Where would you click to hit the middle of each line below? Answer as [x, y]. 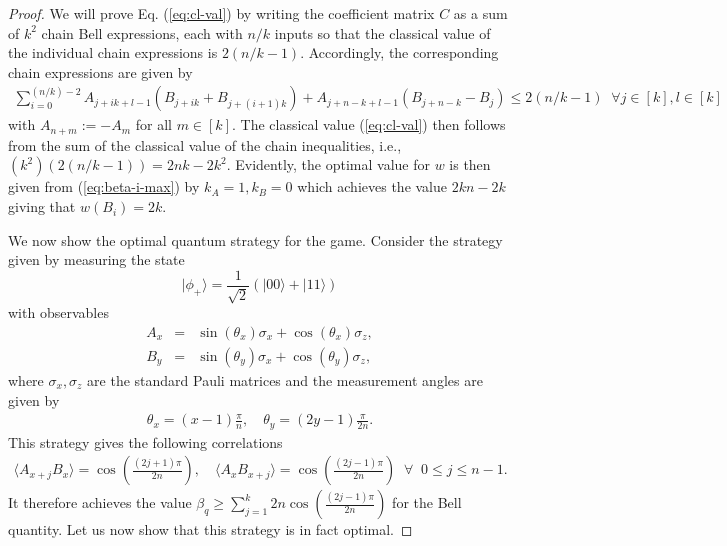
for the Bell [427, 502]
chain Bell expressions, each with [142, 32]
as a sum [480, 13]
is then [470, 164]
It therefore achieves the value [100, 502]
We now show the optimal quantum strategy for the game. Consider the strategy [255, 239]
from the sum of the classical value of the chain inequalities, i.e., [205, 144]
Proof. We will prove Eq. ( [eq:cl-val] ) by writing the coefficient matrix [221, 13]
